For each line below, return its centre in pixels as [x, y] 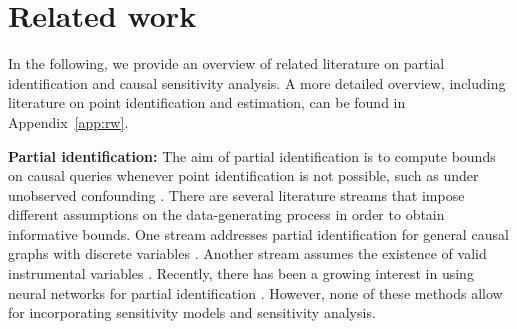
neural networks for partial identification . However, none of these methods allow [255, 292]
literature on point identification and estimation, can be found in [207, 102]
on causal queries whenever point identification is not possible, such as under [243, 175]
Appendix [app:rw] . [68, 121]
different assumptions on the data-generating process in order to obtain [226, 214]
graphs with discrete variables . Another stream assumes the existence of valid [247, 253]
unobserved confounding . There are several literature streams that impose [236, 194]
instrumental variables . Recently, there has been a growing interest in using [241, 273]
